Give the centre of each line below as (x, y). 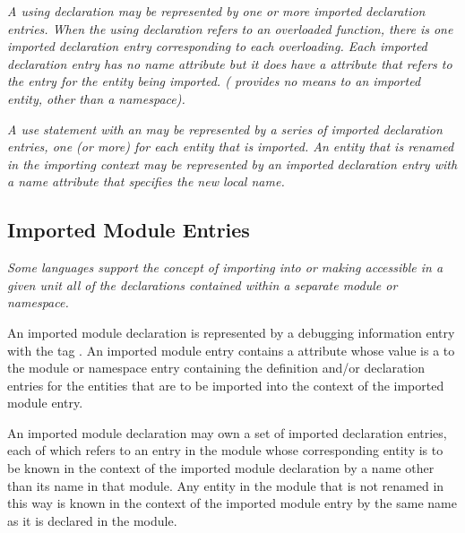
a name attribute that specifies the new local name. (146, 181)
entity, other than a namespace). (96, 98)
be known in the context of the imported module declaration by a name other (221, 468)
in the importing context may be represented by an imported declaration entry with (232, 163)
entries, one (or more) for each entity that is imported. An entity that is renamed (231, 146)
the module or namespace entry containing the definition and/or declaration (216, 368)
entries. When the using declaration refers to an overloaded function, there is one (230, 28)
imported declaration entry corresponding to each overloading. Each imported (217, 46)
